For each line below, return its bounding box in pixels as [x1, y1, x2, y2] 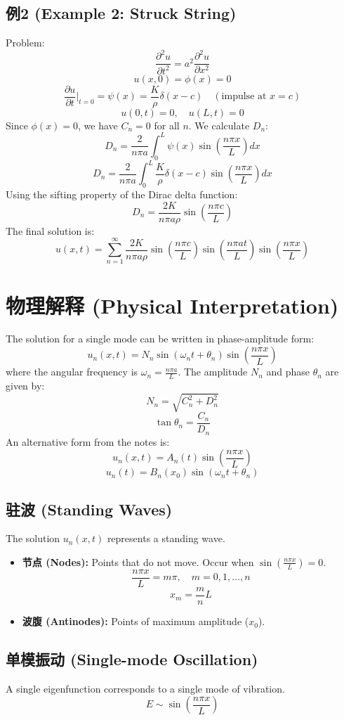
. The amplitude [178, 364, 248, 379]
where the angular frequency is [6, 364, 138, 379]
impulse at [221, 91, 267, 102]
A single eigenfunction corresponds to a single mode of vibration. [6, 681, 285, 695]
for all [154, 117, 180, 132]
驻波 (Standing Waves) [6, 498, 173, 520]
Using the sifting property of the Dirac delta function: [6, 186, 238, 201]
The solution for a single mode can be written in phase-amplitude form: [6, 331, 315, 346]
